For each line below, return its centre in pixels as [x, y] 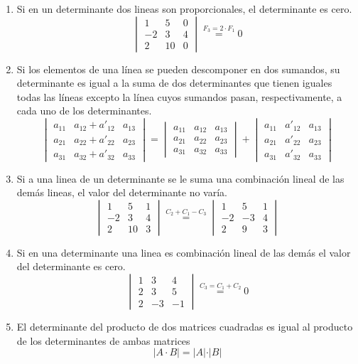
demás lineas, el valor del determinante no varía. [122, 192]
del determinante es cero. [71, 266]
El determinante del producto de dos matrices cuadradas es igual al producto [185, 326]
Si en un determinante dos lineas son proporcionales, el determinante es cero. [184, 9]
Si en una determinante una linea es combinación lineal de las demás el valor [184, 252]
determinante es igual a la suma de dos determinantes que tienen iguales [174, 83]
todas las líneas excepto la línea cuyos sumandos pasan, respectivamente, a [179, 96]
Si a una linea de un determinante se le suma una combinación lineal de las [180, 178]
